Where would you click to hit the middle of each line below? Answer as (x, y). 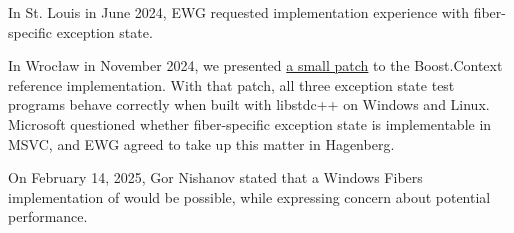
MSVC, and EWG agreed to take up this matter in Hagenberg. (201, 143)
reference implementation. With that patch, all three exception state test (231, 84)
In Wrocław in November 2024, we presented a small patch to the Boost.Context (255, 65)
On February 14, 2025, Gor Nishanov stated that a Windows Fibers (215, 177)
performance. (48, 216)
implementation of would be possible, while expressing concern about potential (249, 196)
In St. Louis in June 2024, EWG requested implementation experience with (238, 12)
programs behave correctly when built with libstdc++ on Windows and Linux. (249, 104)
